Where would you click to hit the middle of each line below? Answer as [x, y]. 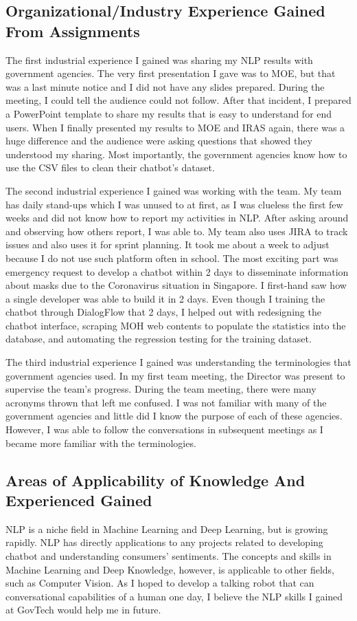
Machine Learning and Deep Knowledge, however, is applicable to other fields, [170, 569]
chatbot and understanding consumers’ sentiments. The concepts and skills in [169, 556]
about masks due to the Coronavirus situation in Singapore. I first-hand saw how [176, 285]
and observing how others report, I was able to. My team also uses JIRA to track [177, 231]
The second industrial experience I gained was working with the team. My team [174, 190]
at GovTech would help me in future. [83, 610]
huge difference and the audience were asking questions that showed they [159, 141]
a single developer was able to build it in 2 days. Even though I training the [165, 298]
